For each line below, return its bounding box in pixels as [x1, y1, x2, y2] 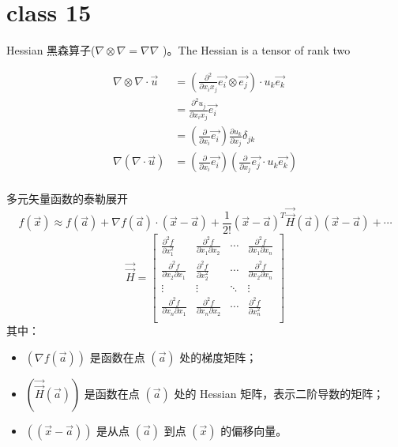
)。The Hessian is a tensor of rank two [163, 42, 351, 58]
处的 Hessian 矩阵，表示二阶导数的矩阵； [174, 385, 385, 401]
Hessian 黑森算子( [6, 42, 96, 58]
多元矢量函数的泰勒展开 [6, 190, 128, 207]
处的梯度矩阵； [179, 348, 257, 365]
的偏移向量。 [220, 422, 287, 438]
